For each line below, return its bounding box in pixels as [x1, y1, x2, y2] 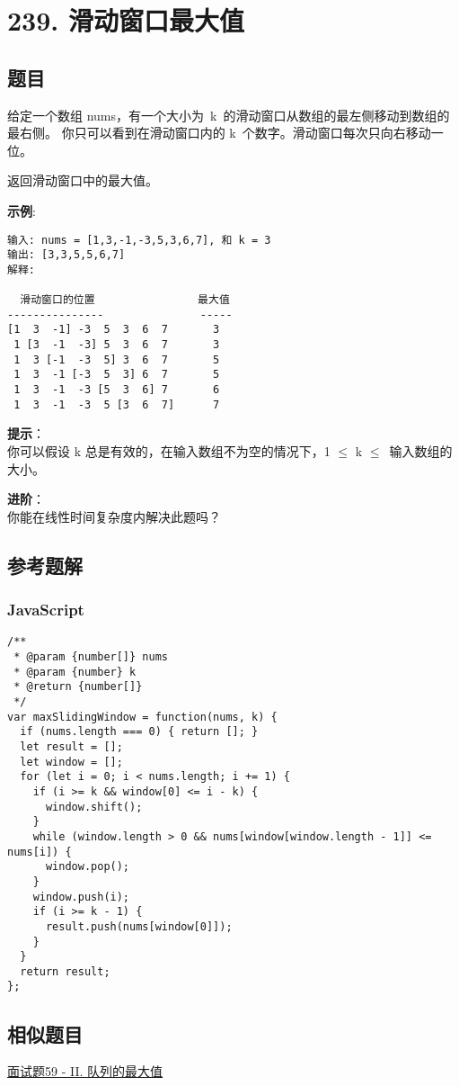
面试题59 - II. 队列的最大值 [7, 1062, 163, 1081]
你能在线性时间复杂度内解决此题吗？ [7, 507, 221, 525]
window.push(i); [32, 890, 130, 903]
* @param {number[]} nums [13, 651, 168, 664]
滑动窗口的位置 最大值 [20, 293, 230, 307]
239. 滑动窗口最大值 [7, 2, 244, 39]
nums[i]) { [7, 845, 72, 858]
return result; [20, 965, 110, 978]
